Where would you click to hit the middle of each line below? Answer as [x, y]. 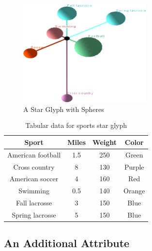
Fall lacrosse [34, 203]
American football [34, 154]
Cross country [34, 166]
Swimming [34, 191]
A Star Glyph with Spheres [64, 109]
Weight [105, 142]
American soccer [34, 179]
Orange [134, 191]
